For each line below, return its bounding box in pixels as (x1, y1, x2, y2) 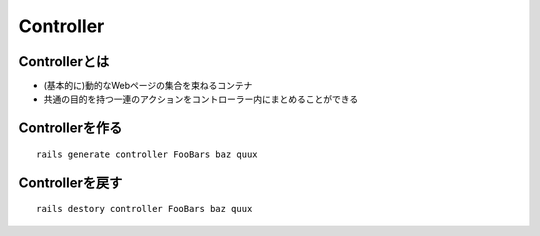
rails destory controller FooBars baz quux (36, 203, 253, 215)
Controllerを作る (18, 120, 123, 137)
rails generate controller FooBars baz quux (36, 148, 259, 160)
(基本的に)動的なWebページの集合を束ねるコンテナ (43, 80, 253, 92)
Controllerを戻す (18, 174, 123, 191)
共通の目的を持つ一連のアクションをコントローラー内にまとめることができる (43, 93, 359, 105)
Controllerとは (18, 53, 110, 70)
